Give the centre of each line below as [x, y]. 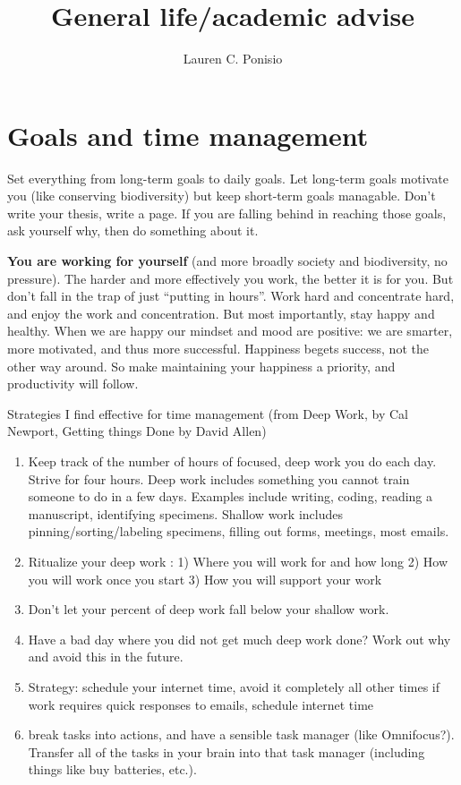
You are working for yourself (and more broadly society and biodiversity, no [227, 261]
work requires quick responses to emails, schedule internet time [201, 704]
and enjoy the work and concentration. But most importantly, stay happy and [221, 313]
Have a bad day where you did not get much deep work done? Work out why [239, 639]
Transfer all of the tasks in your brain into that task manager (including [226, 751]
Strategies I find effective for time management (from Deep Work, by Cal [208, 413]
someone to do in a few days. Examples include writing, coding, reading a [230, 496]
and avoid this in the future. [106, 657]
